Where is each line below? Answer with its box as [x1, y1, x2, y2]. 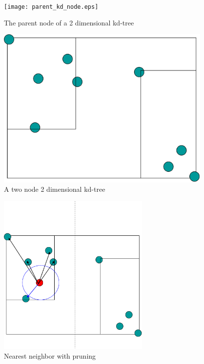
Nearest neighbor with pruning [4, 350, 96, 361]
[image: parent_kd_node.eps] [4, 3, 99, 10]
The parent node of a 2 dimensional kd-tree [4, 17, 134, 27]
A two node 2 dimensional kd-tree [4, 184, 105, 194]
